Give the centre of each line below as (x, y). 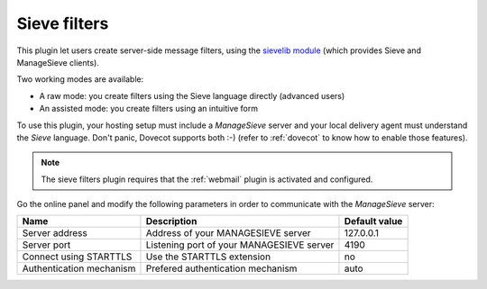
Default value (373, 221)
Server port (46, 245)
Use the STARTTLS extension (208, 257)
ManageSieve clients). (58, 62)
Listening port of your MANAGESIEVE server (240, 245)
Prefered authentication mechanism (221, 268)
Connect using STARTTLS (77, 257)
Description (171, 221)
